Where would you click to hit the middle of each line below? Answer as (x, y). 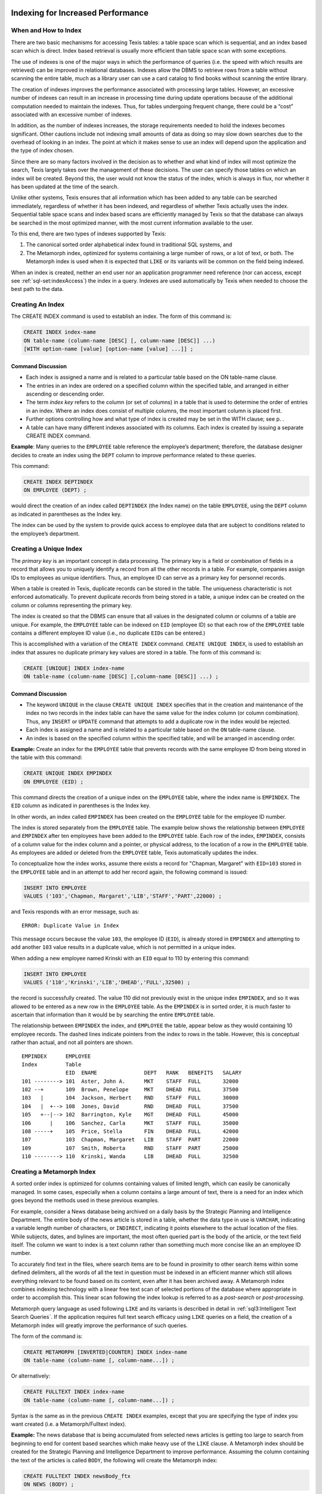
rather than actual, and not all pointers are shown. (72, 1042)
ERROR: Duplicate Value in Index (70, 925)
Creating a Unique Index (47, 549)
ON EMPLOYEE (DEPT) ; (55, 490)
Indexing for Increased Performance (80, 13)
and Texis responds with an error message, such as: (75, 912)
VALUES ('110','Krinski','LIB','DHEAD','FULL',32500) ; (107, 982)
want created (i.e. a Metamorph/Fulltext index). (69, 1424)
